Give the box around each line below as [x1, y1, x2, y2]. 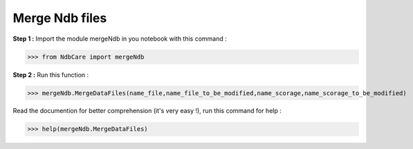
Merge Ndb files [12, 10, 107, 26]
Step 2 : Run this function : [12, 70, 89, 79]
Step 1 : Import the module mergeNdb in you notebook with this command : [12, 34, 228, 43]
